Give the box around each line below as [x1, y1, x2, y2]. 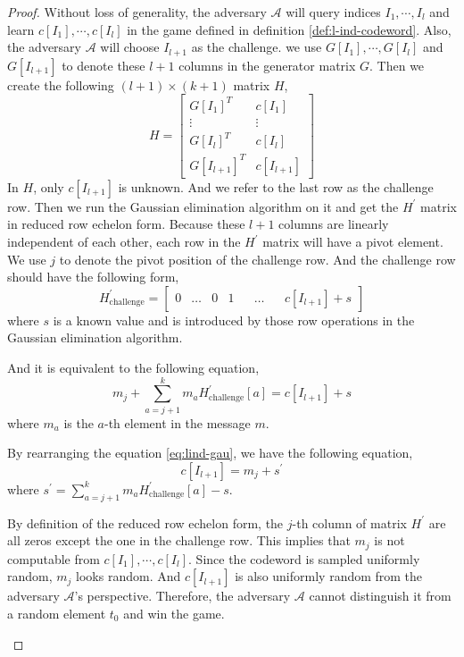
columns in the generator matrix [178, 55, 356, 74]
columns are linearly [278, 215, 389, 233]
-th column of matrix [292, 513, 407, 532]
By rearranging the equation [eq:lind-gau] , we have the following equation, [7, 443, 413, 462]
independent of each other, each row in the [7, 232, 241, 251]
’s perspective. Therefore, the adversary [74, 586, 291, 605]
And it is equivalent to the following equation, [7, 358, 260, 377]
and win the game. [123, 603, 225, 622]
